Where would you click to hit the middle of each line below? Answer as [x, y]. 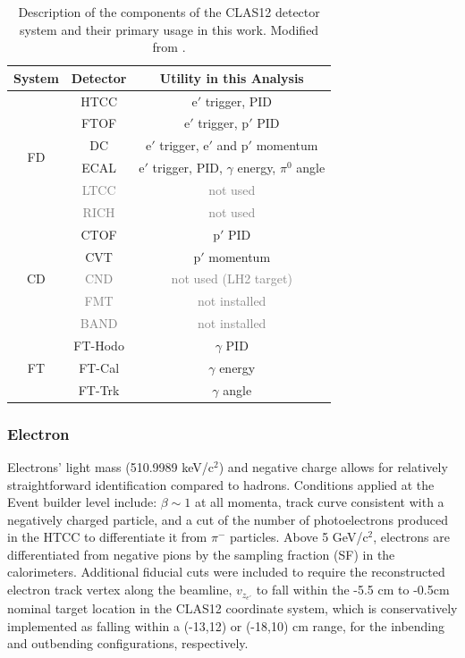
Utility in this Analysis [232, 77]
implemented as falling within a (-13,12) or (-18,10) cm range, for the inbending [226, 625]
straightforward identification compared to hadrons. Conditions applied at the [221, 484]
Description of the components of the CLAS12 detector [169, 12]
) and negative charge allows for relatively [333, 466]
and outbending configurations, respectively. [128, 643]
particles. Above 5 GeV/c [299, 537]
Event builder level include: [82, 502]
